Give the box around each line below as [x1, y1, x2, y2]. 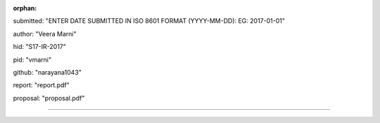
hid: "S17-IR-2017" [13, 43, 67, 51]
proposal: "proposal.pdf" [13, 94, 85, 102]
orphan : [13, 4, 37, 12]
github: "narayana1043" [13, 68, 82, 76]
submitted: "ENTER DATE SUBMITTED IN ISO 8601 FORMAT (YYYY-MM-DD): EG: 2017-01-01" [13, 17, 285, 25]
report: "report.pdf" [13, 81, 70, 89]
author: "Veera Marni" [13, 29, 77, 38]
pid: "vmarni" [13, 55, 52, 64]
